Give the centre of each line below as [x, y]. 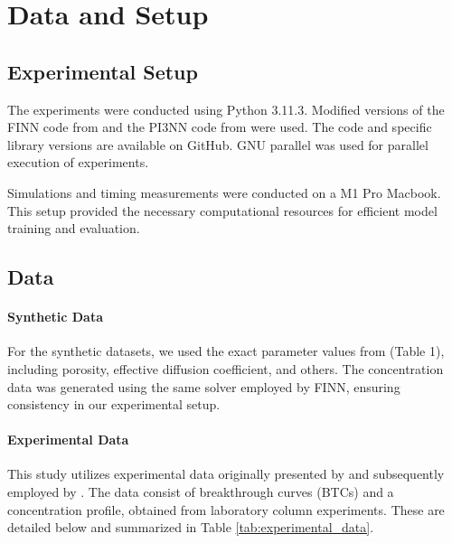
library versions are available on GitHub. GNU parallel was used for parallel [218, 144]
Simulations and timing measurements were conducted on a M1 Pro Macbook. [224, 192]
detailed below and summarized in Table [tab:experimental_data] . [191, 527]
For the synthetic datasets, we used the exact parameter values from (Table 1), [226, 351]
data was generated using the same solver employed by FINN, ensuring [204, 386]
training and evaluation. [74, 228]
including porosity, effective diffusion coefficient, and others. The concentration [226, 368]
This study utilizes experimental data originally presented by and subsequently [226, 474]
